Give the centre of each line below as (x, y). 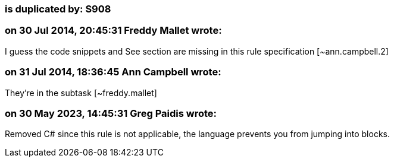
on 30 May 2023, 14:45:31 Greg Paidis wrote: (111, 113)
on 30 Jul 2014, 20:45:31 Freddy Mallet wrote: (113, 31)
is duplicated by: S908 (58, 9)
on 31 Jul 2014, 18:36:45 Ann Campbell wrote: (113, 72)
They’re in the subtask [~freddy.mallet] (81, 93)
